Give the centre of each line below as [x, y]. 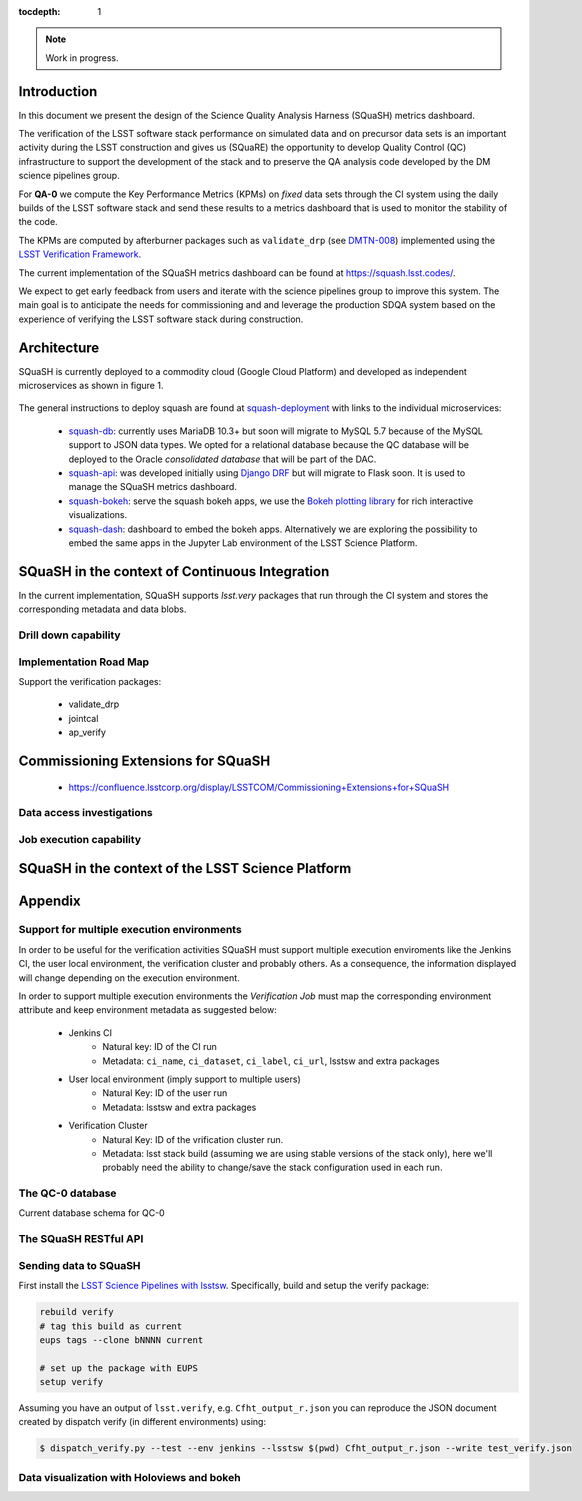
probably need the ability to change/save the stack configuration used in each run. [272, 1167]
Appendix [49, 900]
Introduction [58, 91]
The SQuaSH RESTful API [81, 1239]
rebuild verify [76, 1312]
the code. [38, 222]
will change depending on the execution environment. [129, 977]
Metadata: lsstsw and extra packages [179, 1107]
